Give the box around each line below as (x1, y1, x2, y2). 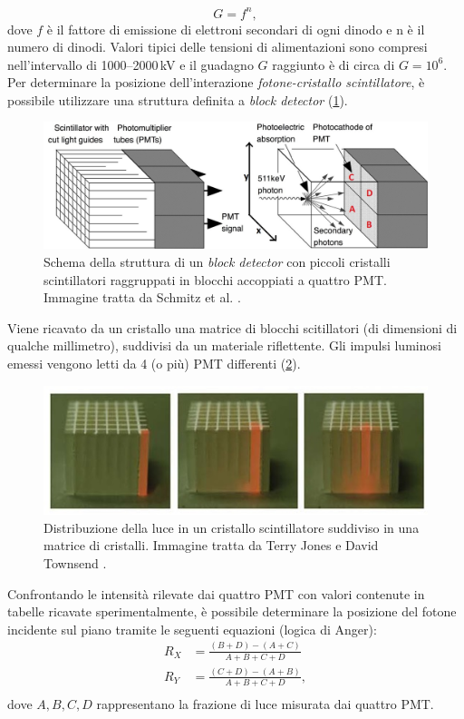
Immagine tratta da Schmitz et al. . (43, 288, 241, 307)
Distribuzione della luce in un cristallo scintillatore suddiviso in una (43, 517, 420, 537)
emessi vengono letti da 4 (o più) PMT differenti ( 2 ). (7, 353, 301, 372)
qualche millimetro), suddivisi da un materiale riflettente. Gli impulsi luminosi (7, 336, 441, 355)
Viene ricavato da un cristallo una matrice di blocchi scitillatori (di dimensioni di (7, 318, 458, 337)
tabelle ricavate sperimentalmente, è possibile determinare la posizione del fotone (7, 602, 457, 621)
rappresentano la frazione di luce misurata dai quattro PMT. (96, 694, 434, 713)
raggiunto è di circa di (272, 54, 395, 74)
